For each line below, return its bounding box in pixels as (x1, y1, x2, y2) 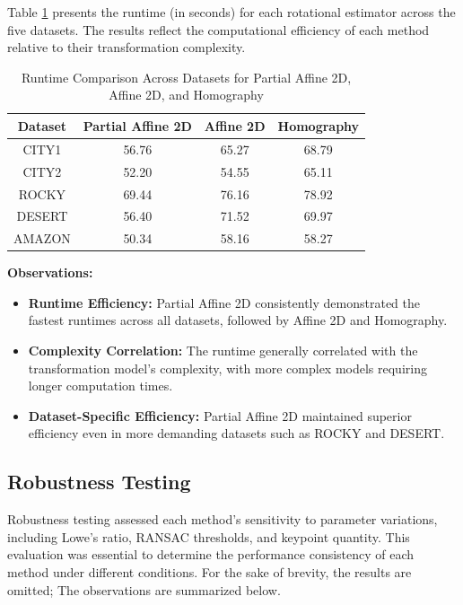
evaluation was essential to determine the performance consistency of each (7, 545, 415, 564)
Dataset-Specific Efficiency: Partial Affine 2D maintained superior (28, 406, 412, 425)
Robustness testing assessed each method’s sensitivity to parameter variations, (7, 510, 438, 529)
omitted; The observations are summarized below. (7, 580, 281, 599)
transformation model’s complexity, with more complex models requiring (28, 358, 427, 377)
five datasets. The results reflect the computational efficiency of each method (7, 20, 430, 39)
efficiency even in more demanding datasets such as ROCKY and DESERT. (28, 424, 445, 443)
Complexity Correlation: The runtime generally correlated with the (28, 341, 418, 360)
